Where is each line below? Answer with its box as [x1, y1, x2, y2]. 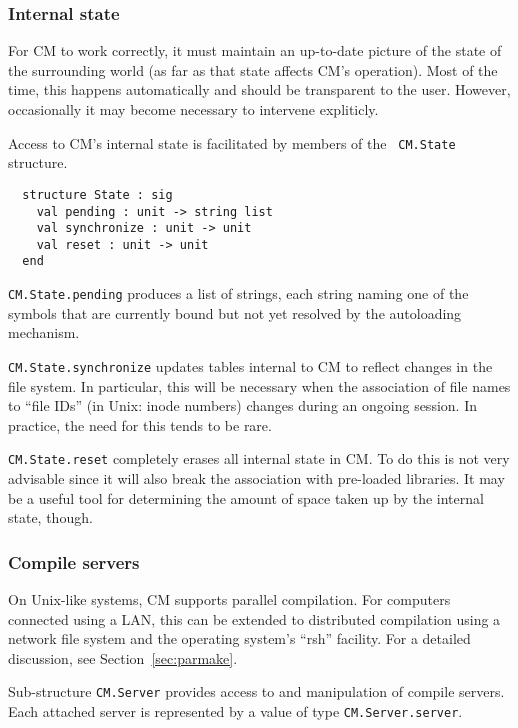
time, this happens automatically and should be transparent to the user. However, [8, 79, 511, 100]
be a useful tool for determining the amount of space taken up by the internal [8, 487, 484, 508]
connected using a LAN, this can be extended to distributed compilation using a [8, 608, 501, 629]
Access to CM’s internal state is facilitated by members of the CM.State [8, 132, 456, 153]
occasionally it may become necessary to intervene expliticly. [8, 99, 379, 119]
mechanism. [8, 322, 80, 343]
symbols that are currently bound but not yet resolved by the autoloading [8, 302, 462, 323]
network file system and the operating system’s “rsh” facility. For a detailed [8, 628, 471, 649]
